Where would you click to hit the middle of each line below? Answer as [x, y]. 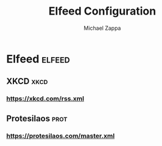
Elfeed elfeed [38, 59]
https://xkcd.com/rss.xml [45, 99]
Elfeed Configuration [102, 11]
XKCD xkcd [27, 81]
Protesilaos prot [37, 118]
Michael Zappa [102, 28]
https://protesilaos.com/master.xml [61, 136]
